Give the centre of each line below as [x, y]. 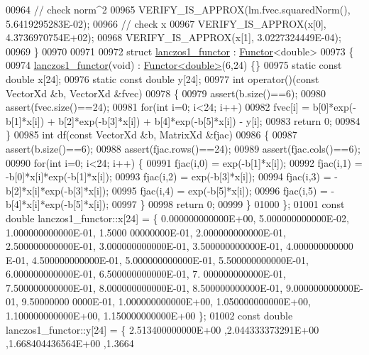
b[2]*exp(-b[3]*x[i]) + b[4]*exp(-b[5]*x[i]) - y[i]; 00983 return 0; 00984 [209, 120]
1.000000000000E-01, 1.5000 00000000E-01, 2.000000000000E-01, [146, 232]
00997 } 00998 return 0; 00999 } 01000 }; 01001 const [228, 204]
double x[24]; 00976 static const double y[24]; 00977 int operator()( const [163, 78]
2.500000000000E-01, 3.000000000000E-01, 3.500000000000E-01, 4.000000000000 [180, 246]
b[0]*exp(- [334, 107]
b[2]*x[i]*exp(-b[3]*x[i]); [57, 190]
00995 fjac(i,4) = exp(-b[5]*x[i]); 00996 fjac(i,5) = [220, 190]
